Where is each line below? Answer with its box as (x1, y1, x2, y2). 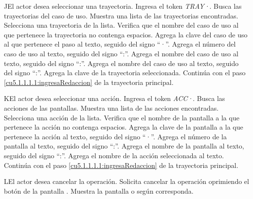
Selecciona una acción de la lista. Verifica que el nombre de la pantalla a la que (4, 112, 239, 122)
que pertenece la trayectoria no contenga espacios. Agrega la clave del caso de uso (4, 29, 248, 39)
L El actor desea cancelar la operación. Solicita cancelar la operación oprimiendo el (4, 176, 249, 186)
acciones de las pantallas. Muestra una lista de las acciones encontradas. (4, 102, 219, 113)
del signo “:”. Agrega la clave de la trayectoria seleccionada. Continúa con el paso (4, 67, 246, 78)
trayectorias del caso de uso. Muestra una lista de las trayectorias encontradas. (4, 10, 238, 20)
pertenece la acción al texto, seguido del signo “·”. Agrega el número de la (4, 131, 227, 141)
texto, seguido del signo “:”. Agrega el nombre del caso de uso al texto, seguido (4, 58, 239, 68)
